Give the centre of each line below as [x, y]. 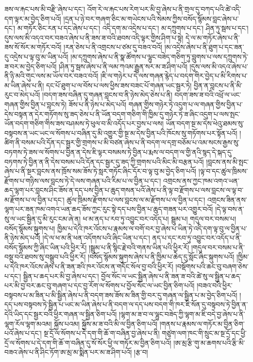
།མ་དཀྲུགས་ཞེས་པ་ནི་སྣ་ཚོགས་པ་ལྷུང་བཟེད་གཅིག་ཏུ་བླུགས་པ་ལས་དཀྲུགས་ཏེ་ [160, 56]
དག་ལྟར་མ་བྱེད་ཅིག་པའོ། [33, 18]
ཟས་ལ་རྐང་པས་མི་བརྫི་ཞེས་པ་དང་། [45, 9]
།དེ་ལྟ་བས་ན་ [230, 209]
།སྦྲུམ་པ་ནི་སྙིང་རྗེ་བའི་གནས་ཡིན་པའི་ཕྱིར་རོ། [139, 247]
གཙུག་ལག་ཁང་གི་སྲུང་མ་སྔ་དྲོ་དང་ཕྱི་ [204, 333]
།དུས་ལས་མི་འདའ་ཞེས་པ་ [219, 66]
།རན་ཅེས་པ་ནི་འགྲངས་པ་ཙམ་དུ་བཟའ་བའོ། [113, 47]
